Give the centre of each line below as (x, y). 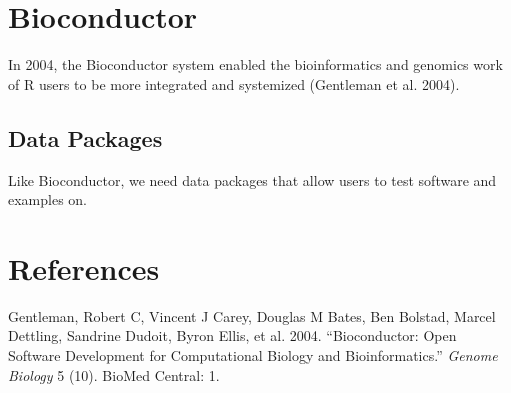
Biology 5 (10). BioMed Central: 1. (114, 374)
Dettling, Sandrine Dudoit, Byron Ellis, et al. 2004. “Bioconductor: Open (232, 335)
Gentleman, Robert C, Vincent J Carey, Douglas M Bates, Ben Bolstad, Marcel (252, 315)
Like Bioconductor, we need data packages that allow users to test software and (252, 179)
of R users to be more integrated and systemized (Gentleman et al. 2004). (234, 83)
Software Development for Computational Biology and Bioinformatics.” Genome (253, 355)
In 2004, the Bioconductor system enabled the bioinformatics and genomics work (255, 64)
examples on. (48, 199)
